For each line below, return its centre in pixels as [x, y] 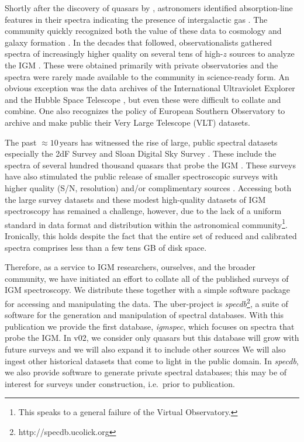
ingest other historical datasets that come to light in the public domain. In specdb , [152, 360]
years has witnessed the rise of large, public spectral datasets [169, 142]
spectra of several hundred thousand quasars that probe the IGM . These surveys [150, 165]
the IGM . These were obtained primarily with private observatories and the [141, 65]
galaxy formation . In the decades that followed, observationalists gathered [138, 42]
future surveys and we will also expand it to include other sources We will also [145, 349]
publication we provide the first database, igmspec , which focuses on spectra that [150, 326]
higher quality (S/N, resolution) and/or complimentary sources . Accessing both [148, 187]
